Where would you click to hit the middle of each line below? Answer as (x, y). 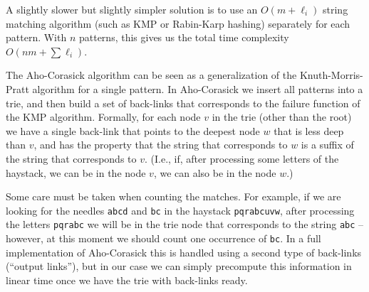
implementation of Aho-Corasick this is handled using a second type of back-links (184, 252)
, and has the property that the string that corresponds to (161, 145)
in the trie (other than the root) (282, 117)
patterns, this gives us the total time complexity (184, 37)
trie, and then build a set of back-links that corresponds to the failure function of (183, 103)
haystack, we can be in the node (76, 172)
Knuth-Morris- (331, 75)
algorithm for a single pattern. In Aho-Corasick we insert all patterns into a (198, 88)
